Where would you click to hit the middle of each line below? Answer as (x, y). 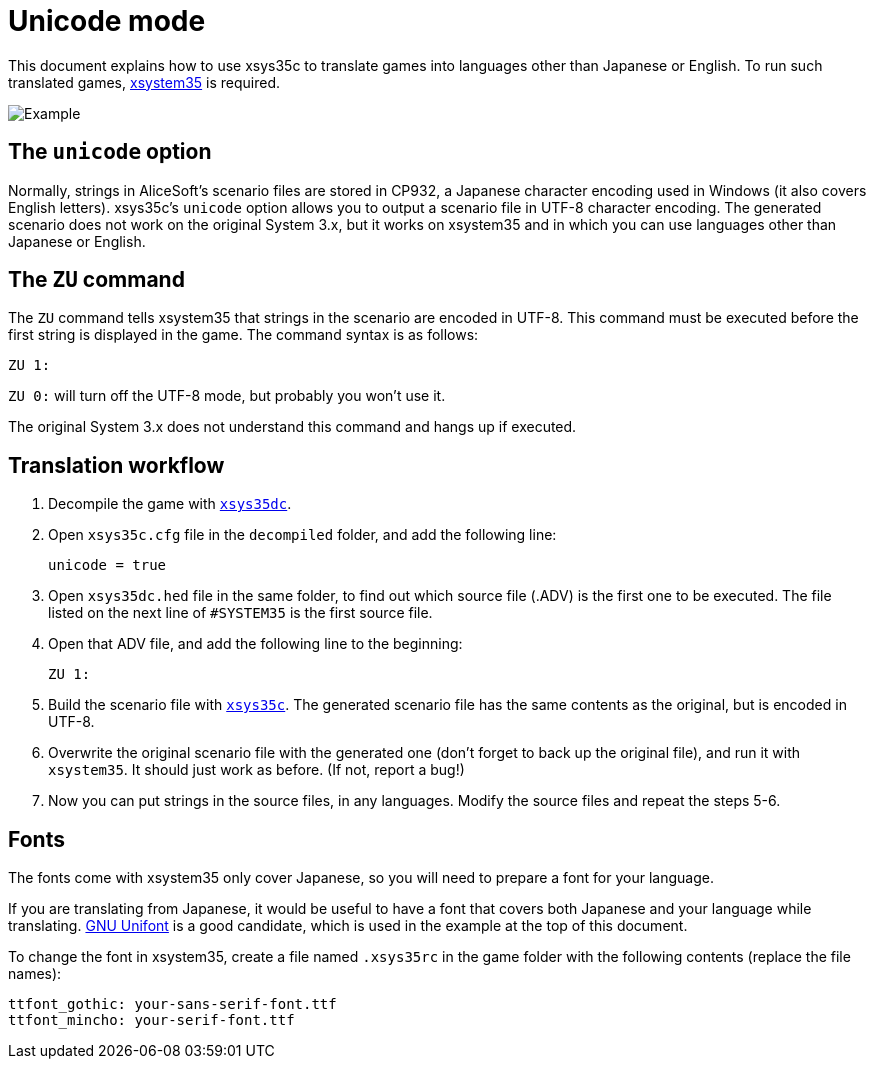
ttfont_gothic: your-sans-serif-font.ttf (172, 1004)
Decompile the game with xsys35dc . (170, 504)
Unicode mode (107, 21)
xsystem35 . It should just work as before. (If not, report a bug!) (256, 770)
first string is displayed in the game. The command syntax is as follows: (243, 335)
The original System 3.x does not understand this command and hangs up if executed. (292, 427)
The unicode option (110, 152)
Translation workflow (116, 465)
